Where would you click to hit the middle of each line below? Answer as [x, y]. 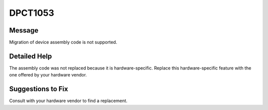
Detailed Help [31, 56]
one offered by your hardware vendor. [48, 75]
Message [24, 30]
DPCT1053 [32, 13]
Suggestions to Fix [39, 89]
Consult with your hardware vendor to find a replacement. [68, 101]
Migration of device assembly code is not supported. [63, 42]
